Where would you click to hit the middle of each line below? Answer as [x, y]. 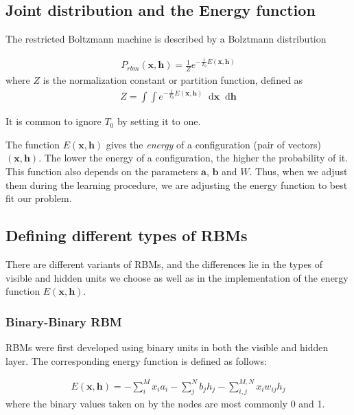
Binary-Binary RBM [64, 321]
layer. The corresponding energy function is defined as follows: [136, 360]
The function [33, 144]
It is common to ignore [54, 121]
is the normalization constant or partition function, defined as [173, 80]
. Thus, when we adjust [298, 171]
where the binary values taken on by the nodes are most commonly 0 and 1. [165, 404]
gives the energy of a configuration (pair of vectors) [214, 144]
